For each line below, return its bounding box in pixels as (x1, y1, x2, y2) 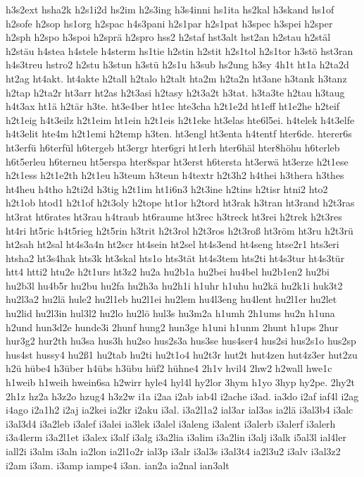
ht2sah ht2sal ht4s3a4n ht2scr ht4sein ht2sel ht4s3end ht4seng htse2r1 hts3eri (6, 237, 339, 252)
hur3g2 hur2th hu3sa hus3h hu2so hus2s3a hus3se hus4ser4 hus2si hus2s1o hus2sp (6, 333, 356, 348)
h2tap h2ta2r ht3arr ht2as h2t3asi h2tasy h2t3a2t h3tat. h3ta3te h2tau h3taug (6, 85, 345, 99)
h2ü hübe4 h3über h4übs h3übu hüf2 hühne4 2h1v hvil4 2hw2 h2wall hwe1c (6, 361, 332, 376)
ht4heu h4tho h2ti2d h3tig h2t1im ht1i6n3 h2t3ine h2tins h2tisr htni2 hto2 (6, 181, 328, 196)
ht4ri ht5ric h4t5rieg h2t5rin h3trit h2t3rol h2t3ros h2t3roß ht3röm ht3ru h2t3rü (6, 223, 353, 237)
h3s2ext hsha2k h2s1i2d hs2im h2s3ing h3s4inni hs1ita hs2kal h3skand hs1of (6, 2, 334, 16)
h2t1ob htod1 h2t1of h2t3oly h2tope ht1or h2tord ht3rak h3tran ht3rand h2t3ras (6, 195, 355, 210)
